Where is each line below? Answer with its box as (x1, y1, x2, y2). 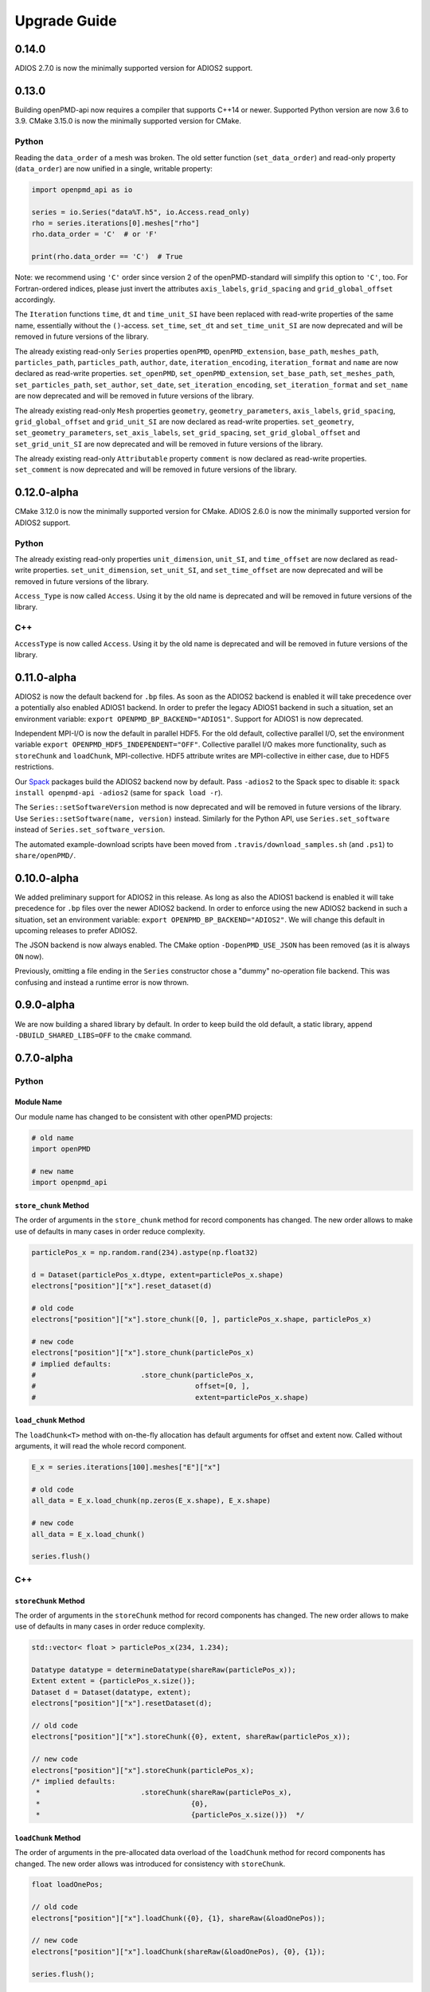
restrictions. (14, 762, 55, 772)
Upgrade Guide (14, 12, 117, 29)
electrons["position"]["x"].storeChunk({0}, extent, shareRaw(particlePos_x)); (31, 1732, 351, 1741)
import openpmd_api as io (31, 185, 133, 194)
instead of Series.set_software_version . (14, 825, 166, 834)
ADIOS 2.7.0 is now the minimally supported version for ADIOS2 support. (14, 64, 253, 73)
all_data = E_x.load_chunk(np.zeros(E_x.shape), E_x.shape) (31, 1496, 272, 1505)
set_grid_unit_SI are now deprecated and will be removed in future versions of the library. (14, 439, 323, 449)
